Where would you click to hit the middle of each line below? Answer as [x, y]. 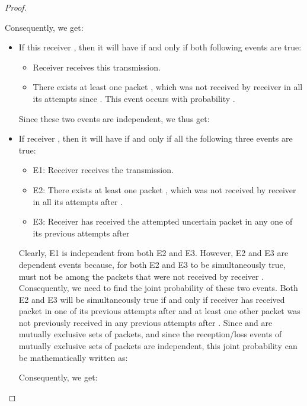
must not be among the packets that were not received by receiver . [141, 276]
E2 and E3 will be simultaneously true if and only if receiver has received [152, 299]
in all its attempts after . [78, 201]
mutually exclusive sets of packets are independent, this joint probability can [158, 346]
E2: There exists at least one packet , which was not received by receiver [164, 189]
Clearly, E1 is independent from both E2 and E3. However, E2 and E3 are [153, 253]
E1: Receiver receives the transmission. [103, 170]
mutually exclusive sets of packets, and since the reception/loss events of [150, 334]
